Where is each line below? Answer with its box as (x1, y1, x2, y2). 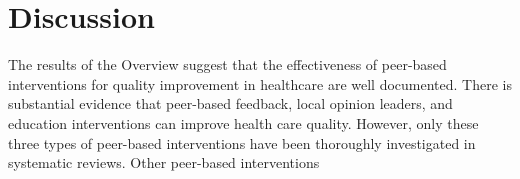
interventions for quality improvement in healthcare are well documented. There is (8, 73, 512, 94)
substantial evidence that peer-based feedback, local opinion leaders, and (8, 93, 453, 114)
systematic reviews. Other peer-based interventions (8, 152, 320, 173)
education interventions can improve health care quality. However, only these (8, 112, 479, 133)
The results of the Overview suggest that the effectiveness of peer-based (8, 54, 447, 75)
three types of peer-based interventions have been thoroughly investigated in (8, 132, 476, 153)
